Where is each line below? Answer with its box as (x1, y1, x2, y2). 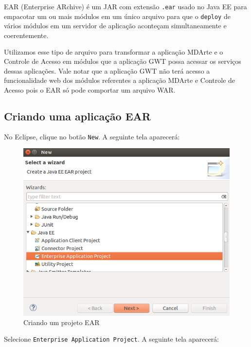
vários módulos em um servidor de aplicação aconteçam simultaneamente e (4, 20, 227, 31)
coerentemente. (4, 30, 49, 40)
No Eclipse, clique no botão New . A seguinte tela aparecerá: (4, 131, 180, 141)
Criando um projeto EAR (23, 317, 100, 328)
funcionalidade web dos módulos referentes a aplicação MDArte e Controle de (4, 75, 235, 85)
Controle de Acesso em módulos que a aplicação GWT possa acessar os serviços (4, 56, 241, 66)
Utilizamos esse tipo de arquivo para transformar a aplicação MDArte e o (4, 46, 223, 57)
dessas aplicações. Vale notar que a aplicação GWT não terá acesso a (4, 65, 210, 76)
